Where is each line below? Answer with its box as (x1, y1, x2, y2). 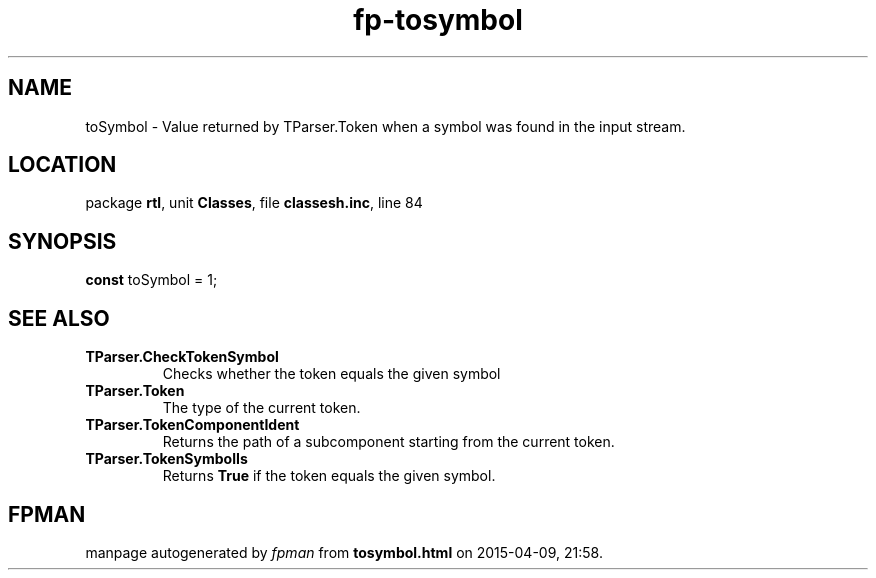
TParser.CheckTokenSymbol (85, 348, 279, 366)
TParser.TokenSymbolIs (85, 450, 248, 468)
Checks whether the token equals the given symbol (162, 365, 501, 383)
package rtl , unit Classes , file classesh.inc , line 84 (85, 194, 423, 212)
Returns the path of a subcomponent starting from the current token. (162, 433, 615, 451)
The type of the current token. (162, 399, 361, 417)
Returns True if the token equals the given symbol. (162, 467, 496, 485)
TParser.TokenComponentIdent (85, 416, 300, 434)
